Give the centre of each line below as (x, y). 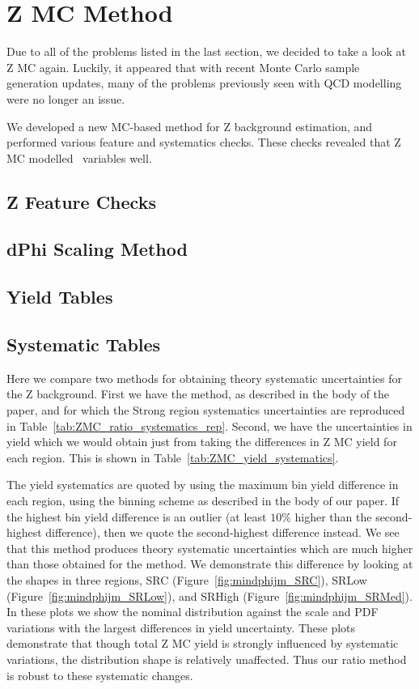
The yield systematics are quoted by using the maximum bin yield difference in (203, 485)
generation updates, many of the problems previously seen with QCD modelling (204, 83)
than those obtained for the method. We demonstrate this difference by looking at (210, 564)
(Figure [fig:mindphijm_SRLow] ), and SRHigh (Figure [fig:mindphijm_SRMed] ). (209, 595)
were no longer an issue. (66, 98)
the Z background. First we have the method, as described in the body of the (198, 394)
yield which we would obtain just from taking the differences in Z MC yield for (202, 442)
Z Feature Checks (81, 201)
